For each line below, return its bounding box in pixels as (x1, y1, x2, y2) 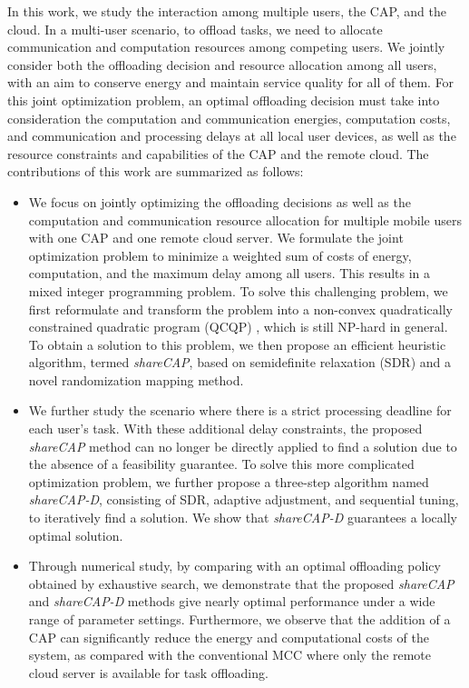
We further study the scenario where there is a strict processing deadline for (28, 401, 452, 420)
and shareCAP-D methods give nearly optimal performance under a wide (28, 592, 435, 611)
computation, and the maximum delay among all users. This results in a (28, 264, 431, 283)
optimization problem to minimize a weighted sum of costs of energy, (28, 245, 412, 264)
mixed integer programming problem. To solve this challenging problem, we (28, 281, 448, 300)
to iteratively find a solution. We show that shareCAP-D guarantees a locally (28, 508, 458, 527)
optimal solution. (28, 525, 123, 544)
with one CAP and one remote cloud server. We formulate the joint (28, 228, 404, 247)
